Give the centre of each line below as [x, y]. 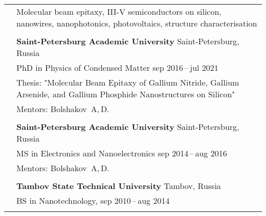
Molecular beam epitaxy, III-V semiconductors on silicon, [119, 11]
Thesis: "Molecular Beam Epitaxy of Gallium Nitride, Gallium [128, 82]
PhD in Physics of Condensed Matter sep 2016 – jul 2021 [117, 67]
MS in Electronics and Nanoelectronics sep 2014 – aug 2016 [122, 153]
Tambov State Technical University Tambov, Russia [119, 186]
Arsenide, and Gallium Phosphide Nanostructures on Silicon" [126, 94]
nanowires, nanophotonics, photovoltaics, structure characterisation [137, 23]
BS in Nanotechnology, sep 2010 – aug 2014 [93, 200]
